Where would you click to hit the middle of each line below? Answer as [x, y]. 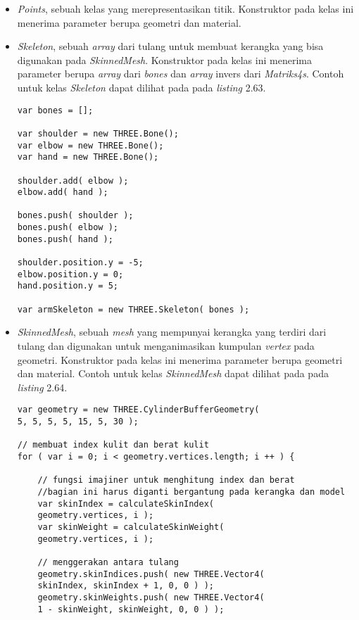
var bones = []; [55, 110]
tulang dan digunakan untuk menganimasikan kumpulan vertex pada [166, 345]
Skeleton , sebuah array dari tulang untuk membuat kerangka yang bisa [170, 46]
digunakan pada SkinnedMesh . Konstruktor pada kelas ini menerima [164, 59]
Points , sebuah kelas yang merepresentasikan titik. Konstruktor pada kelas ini [185, 8]
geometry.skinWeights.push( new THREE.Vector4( [151, 597]
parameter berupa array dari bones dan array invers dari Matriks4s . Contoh [181, 74]
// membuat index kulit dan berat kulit [113, 445]
